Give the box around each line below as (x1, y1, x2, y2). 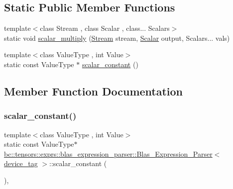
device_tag (4, 158, 38, 169)
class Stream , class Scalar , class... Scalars (40, 23, 170, 33)
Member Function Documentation (4, 83, 183, 98)
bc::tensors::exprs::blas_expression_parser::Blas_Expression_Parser (4, 148, 213, 159)
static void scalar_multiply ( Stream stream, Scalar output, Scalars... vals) (4, 32, 230, 43)
